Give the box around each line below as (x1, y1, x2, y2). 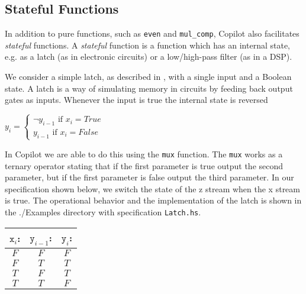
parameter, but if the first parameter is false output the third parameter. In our (5, 171, 294, 183)
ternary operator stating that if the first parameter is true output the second (5, 159, 284, 172)
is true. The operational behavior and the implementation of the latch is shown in (5, 194, 302, 206)
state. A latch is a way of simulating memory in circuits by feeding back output (5, 82, 293, 94)
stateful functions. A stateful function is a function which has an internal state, (5, 38, 291, 51)
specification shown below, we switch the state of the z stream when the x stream (5, 182, 300, 195)
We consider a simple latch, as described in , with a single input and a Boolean (5, 70, 292, 83)
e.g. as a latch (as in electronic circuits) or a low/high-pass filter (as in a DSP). (5, 50, 292, 63)
